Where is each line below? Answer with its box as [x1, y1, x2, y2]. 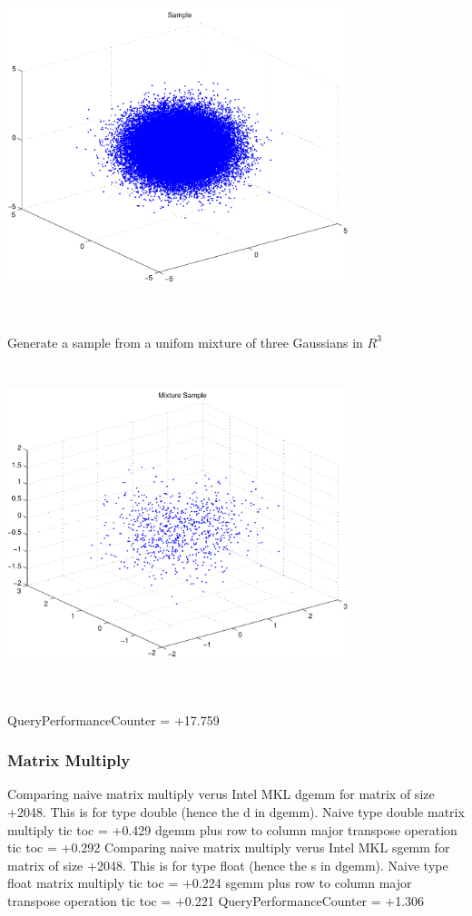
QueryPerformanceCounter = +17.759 [7, 710, 220, 729]
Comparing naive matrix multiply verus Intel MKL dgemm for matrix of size [7, 784, 435, 803]
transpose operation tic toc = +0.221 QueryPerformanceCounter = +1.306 [7, 891, 425, 911]
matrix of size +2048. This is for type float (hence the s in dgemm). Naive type [7, 855, 448, 874]
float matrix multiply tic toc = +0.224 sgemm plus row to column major [7, 873, 412, 892]
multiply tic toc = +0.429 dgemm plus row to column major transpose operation [7, 820, 457, 839]
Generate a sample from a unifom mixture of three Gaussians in [7, 332, 363, 351]
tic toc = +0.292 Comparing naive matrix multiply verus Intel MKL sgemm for [7, 838, 450, 857]
